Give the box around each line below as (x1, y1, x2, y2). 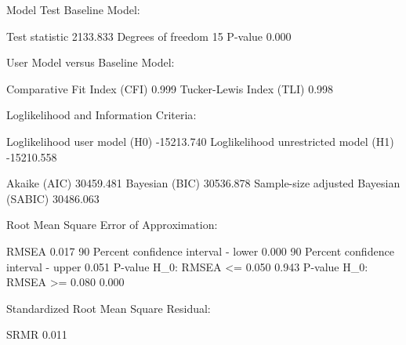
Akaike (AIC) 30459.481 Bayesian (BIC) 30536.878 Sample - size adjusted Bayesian (6, 175, 401, 191)
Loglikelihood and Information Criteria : (6, 107, 197, 123)
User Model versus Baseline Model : (6, 54, 175, 71)
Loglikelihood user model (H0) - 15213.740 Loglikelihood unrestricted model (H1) (6, 133, 394, 149)
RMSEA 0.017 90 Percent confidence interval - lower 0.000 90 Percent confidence (6, 242, 394, 259)
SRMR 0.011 (6, 326, 67, 343)
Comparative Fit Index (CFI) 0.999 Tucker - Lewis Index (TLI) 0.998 (6, 80, 334, 96)
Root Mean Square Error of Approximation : (6, 216, 218, 233)
